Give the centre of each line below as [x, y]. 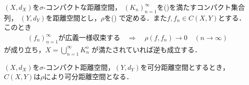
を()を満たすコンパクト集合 [201, 7]
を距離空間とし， [73, 17]
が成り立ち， [25, 49]
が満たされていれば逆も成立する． [147, 49]
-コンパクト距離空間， [79, 67]
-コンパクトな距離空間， [83, 7]
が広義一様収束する [89, 38]
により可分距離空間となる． [89, 76]
